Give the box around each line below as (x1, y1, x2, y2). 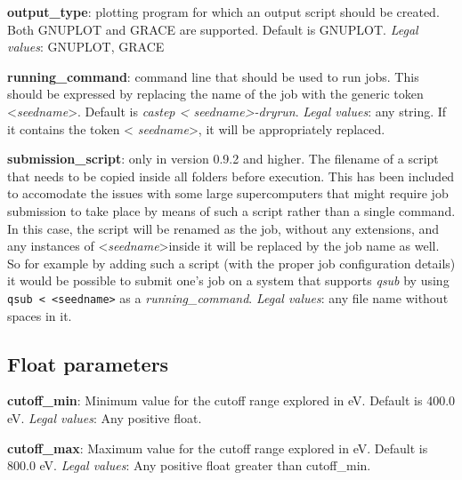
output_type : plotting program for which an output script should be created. (7, 3, 440, 20)
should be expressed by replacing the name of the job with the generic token (7, 84, 424, 103)
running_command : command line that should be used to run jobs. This (7, 67, 419, 85)
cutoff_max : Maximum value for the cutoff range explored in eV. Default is (7, 438, 428, 457)
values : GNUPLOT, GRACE (7, 37, 165, 56)
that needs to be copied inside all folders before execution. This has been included (7, 166, 455, 185)
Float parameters (7, 349, 169, 377)
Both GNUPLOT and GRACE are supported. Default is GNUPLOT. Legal (7, 20, 418, 38)
